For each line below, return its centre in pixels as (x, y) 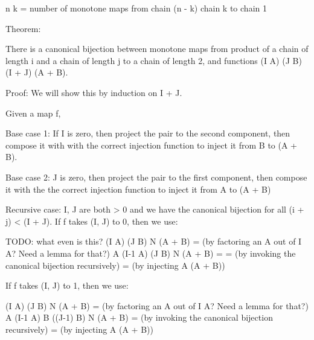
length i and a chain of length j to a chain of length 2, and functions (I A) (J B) (154, 60)
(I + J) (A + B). (37, 72)
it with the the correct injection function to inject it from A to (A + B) (138, 189)
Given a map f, (33, 113)
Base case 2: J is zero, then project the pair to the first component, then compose (156, 177)
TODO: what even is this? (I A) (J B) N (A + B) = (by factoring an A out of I (154, 241)
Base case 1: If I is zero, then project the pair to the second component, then (148, 133)
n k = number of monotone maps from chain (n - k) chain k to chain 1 (136, 8)
